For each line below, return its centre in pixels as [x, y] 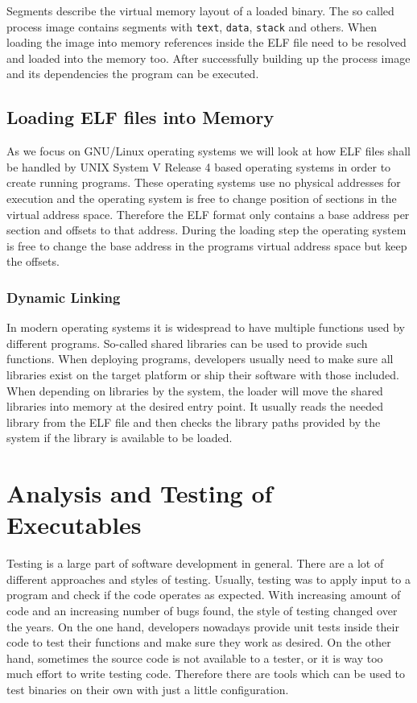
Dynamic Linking [64, 297]
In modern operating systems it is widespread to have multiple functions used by [206, 327]
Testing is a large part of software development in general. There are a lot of [195, 563]
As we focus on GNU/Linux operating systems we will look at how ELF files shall [208, 151]
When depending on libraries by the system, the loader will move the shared [195, 390]
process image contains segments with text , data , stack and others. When [192, 26]
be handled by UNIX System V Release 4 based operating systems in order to [199, 166]
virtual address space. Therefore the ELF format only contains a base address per [208, 214]
